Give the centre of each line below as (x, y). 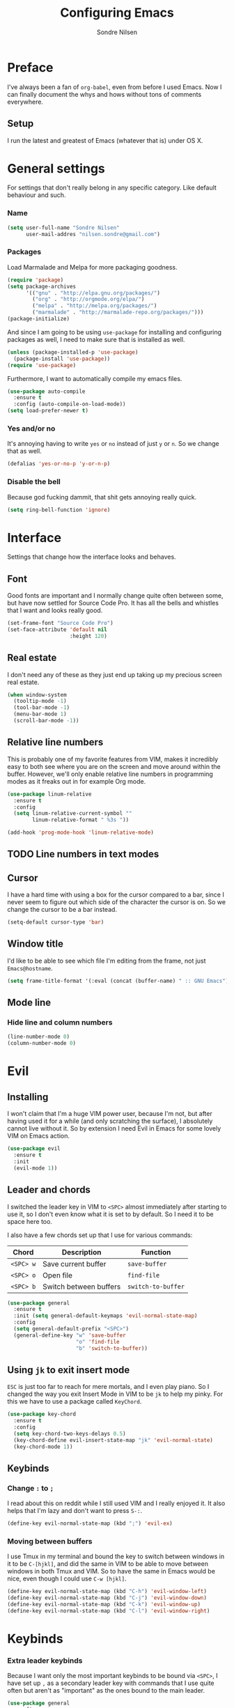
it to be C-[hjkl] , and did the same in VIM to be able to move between (108, 1564)
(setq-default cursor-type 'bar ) (56, 922)
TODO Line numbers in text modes (83, 854)
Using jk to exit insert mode (69, 1370)
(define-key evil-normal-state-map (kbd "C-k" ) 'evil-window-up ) (104, 1605)
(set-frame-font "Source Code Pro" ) (60, 623)
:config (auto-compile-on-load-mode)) (70, 404)
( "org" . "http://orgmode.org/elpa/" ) (88, 300)
